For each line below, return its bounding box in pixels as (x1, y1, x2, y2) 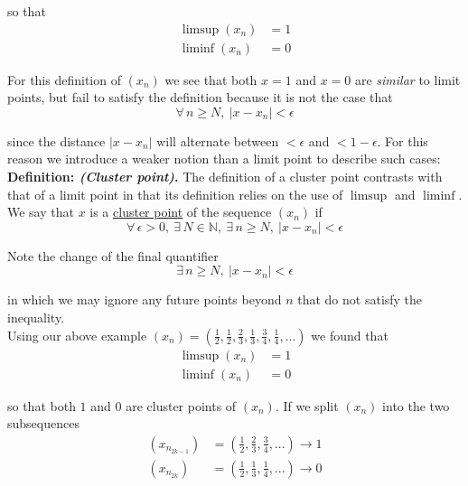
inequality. (7, 308, 65, 326)
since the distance (7, 131, 106, 150)
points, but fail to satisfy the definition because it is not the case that (7, 88, 393, 107)
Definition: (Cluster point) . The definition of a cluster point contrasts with (7, 167, 443, 186)
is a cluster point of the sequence (89, 202, 272, 221)
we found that (311, 325, 388, 344)
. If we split (275, 396, 339, 415)
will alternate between (156, 131, 279, 150)
